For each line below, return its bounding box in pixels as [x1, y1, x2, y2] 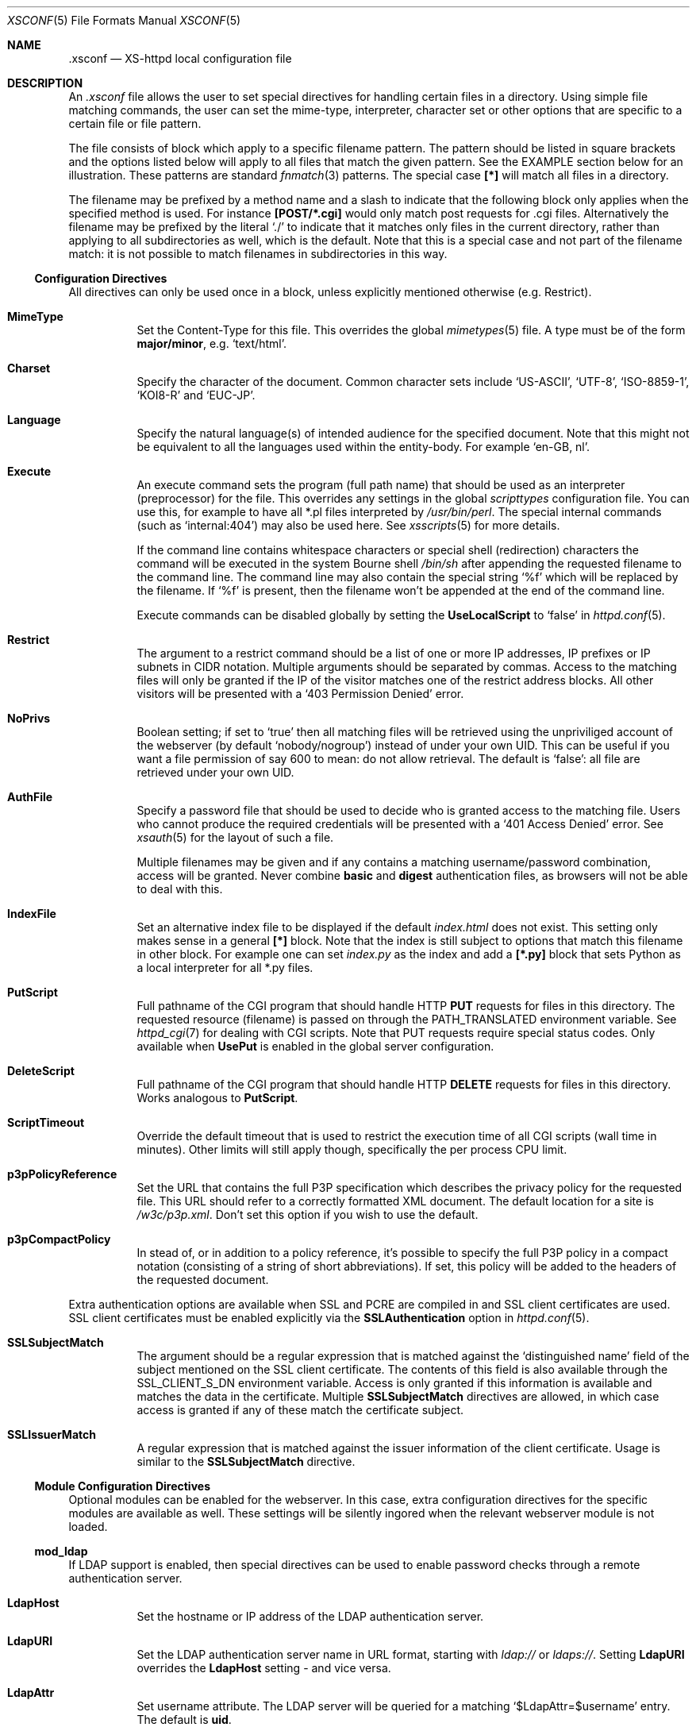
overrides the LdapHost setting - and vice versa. [137, 1661, 391, 1675]
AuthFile [7, 790, 53, 804]
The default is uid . [137, 1713, 232, 1726]
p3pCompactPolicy [7, 1232, 111, 1246]
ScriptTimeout [7, 1116, 85, 1129]
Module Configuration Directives [34, 1479, 210, 1493]
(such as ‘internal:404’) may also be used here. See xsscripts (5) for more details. [137, 519, 560, 532]
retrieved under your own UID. [137, 765, 294, 779]
